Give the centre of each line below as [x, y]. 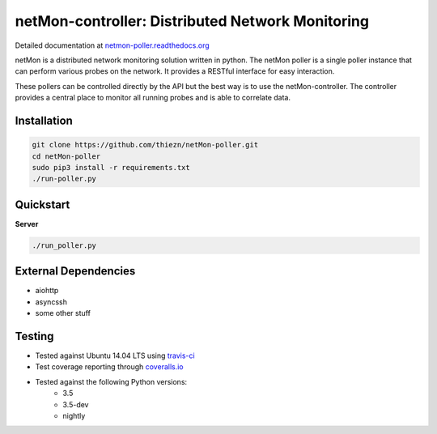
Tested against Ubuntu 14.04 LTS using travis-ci [115, 355]
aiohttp [47, 291]
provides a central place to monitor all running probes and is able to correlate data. [153, 98]
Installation [44, 120]
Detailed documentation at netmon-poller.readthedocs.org [112, 45]
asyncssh [51, 302]
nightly [74, 415]
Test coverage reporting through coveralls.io [109, 367]
